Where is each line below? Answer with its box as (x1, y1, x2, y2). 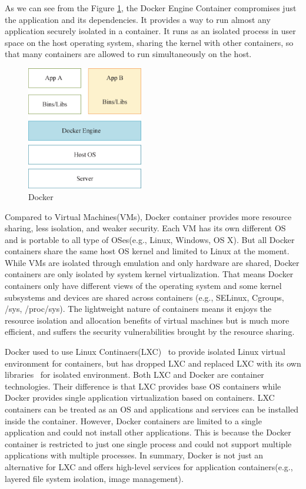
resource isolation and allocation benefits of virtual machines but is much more (5, 314, 290, 326)
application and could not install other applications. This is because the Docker (5, 426, 291, 438)
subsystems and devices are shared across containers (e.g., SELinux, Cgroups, (5, 291, 284, 303)
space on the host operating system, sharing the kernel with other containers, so (5, 36, 294, 48)
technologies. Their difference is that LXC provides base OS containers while (5, 380, 281, 392)
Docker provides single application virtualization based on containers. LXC (5, 391, 275, 404)
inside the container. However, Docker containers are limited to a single (5, 414, 262, 427)
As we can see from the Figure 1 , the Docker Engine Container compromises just (5, 2, 297, 14)
